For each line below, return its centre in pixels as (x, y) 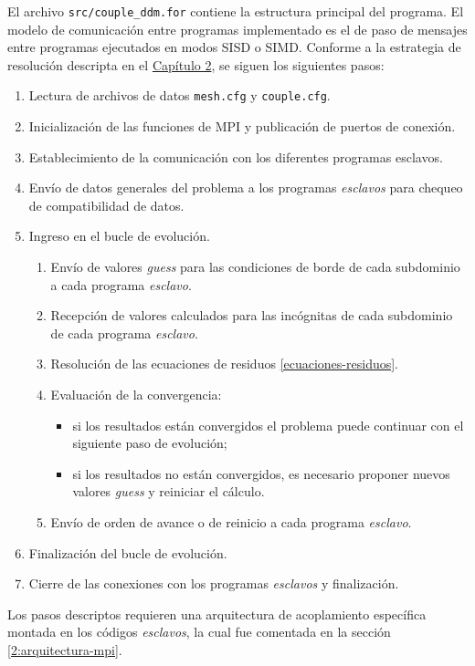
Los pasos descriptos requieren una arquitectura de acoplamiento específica (217, 614)
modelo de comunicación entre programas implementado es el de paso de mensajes (237, 29)
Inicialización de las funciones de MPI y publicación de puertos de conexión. (242, 126)
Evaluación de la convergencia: (136, 395)
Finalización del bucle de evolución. (128, 552)
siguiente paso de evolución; (150, 443)
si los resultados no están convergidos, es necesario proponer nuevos (261, 473)
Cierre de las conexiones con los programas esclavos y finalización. (214, 583)
